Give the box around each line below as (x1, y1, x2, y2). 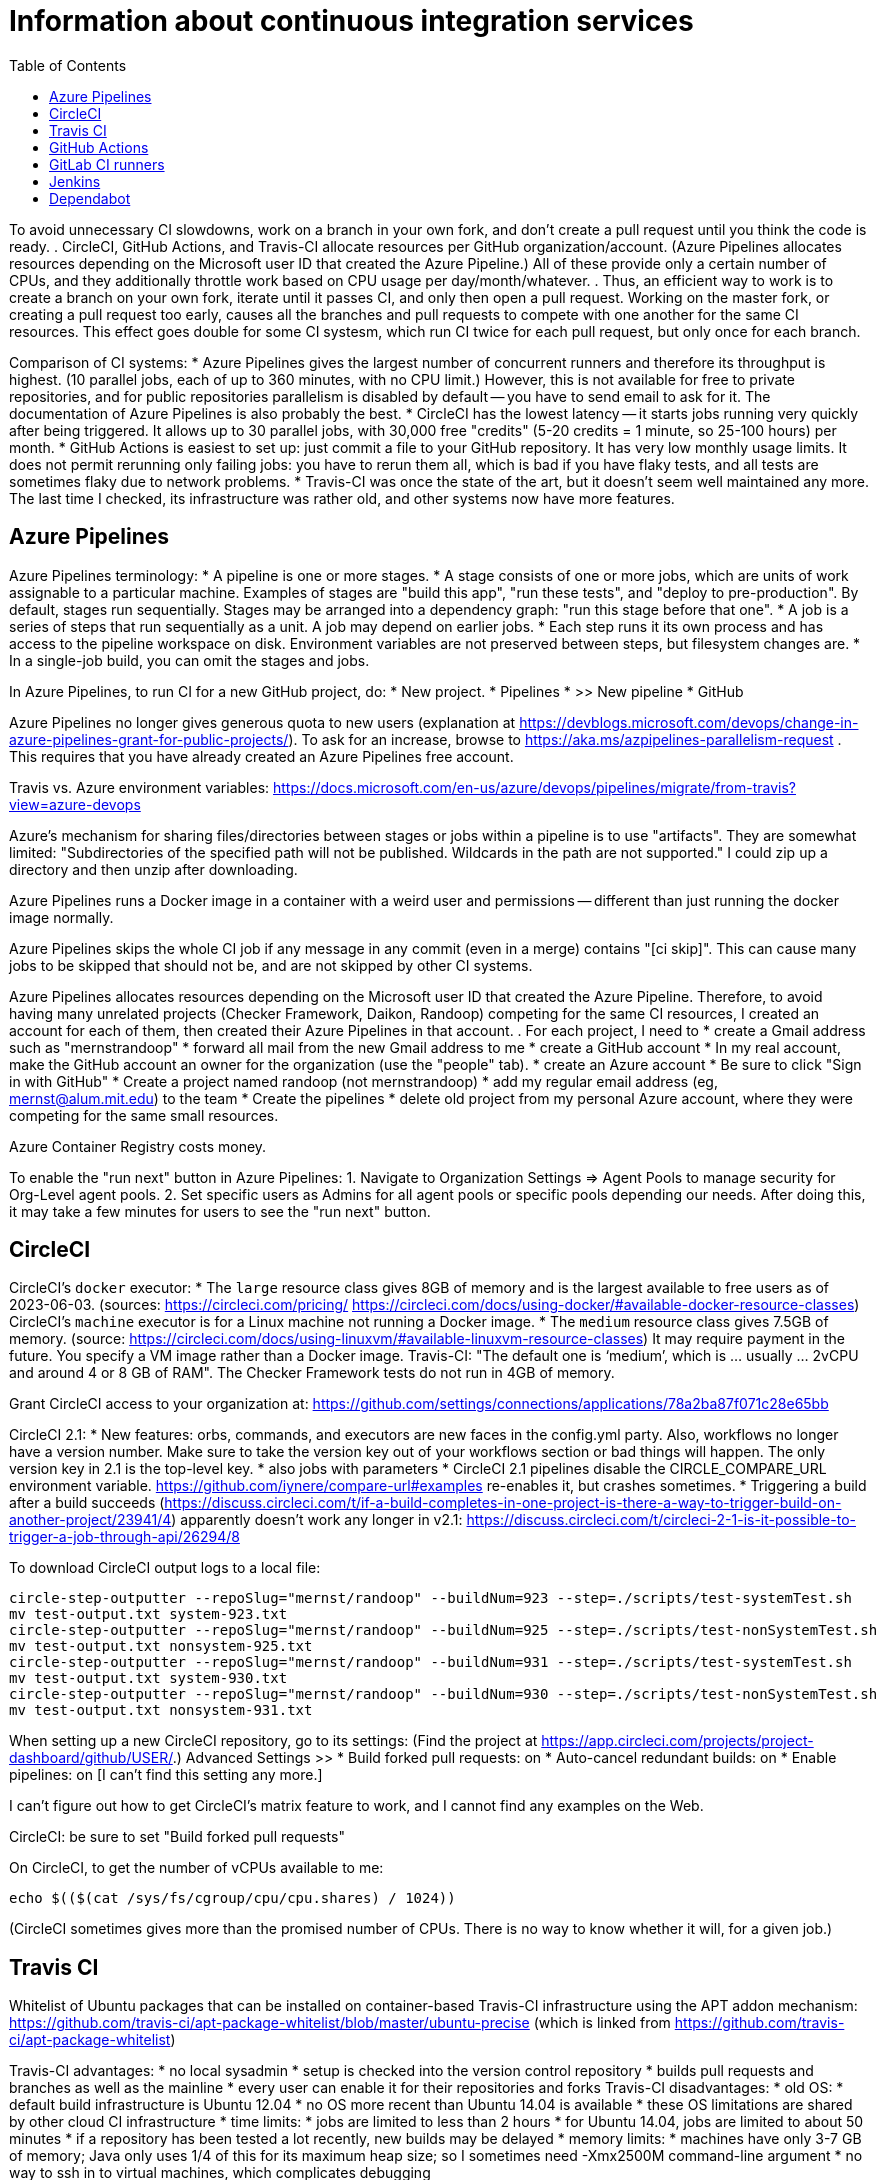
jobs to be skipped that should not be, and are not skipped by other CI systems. (9, 956, 533, 974)
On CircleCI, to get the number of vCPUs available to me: (9, 1859, 384, 1877)
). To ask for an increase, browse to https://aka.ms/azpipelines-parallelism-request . (288, 730, 842, 748)
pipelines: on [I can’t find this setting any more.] (9, 1766, 323, 1784)
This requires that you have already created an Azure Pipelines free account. (9, 747, 514, 765)
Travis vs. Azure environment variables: (9, 778, 270, 796)
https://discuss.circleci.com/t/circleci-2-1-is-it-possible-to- (466, 1511, 856, 1529)
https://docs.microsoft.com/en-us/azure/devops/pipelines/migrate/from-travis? (273, 778, 796, 796)
